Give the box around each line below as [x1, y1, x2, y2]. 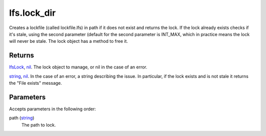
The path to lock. [21, 122, 56, 128]
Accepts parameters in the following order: [9, 106, 96, 112]
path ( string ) [9, 115, 34, 121]
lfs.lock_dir [9, 7, 56, 18]
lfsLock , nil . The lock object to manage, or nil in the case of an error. [9, 64, 147, 70]
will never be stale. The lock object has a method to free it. [9, 38, 128, 44]
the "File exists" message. [9, 80, 63, 86]
